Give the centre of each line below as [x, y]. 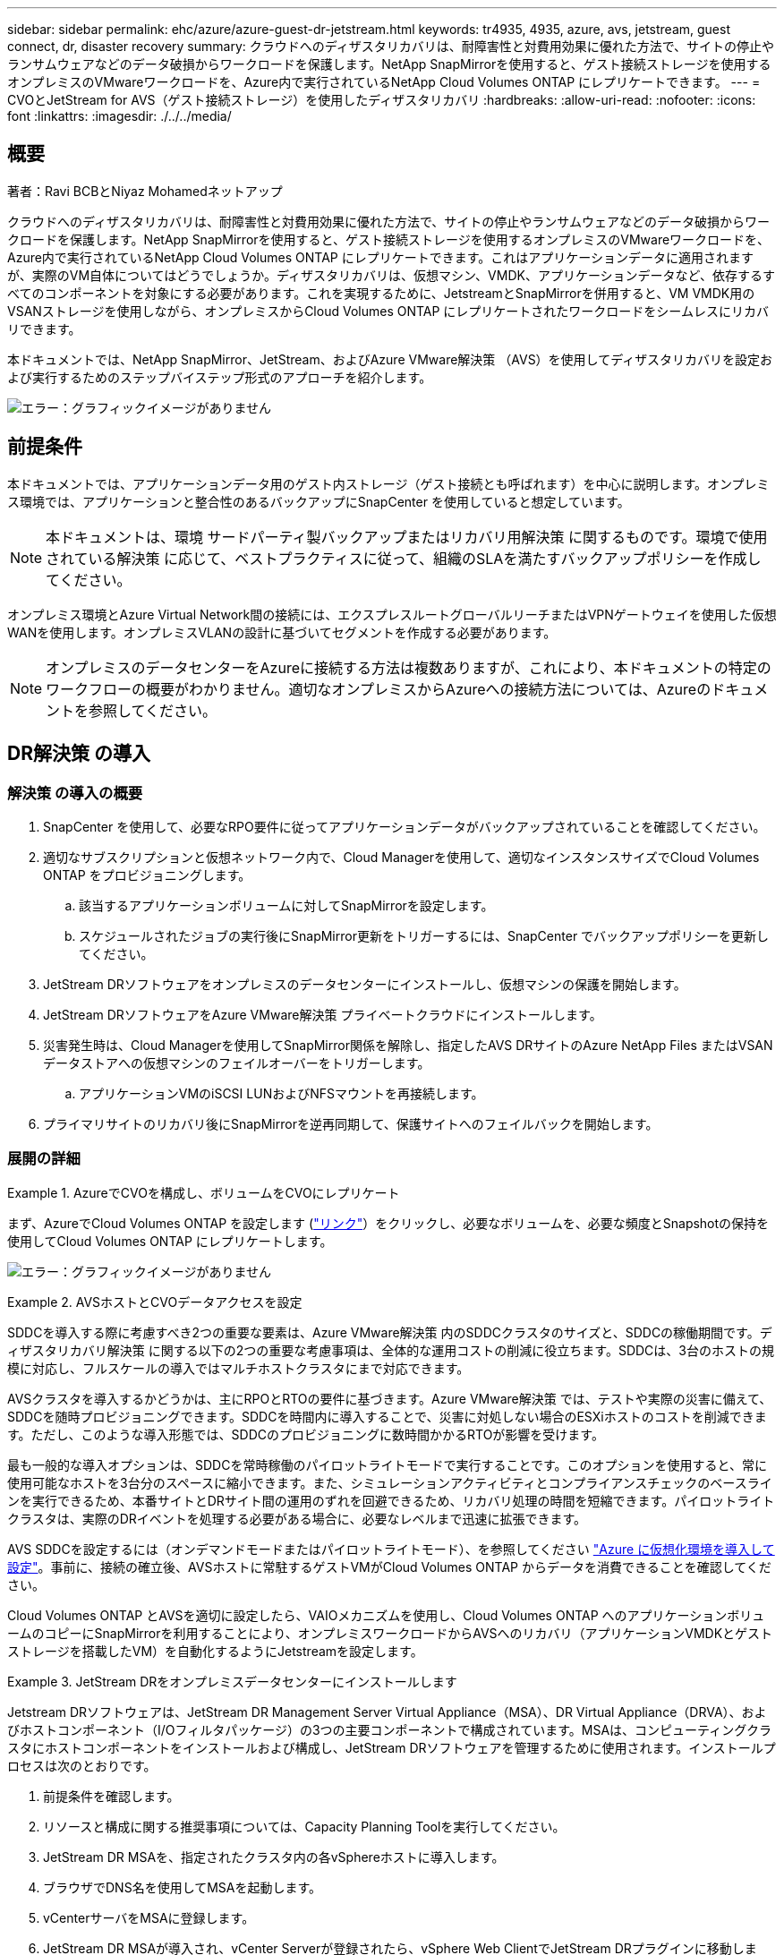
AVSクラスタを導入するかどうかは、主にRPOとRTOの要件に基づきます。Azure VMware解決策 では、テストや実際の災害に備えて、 [390, 1398]
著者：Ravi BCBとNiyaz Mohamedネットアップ [145, 191]
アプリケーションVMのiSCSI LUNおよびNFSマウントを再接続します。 [281, 1093]
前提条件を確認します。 [111, 1796]
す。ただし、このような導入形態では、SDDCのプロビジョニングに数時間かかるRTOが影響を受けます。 [306, 1434]
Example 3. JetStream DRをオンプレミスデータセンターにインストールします [232, 1681]
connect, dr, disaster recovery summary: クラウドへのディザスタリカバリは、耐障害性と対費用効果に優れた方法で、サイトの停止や [391, 46]
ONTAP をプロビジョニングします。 [147, 875]
